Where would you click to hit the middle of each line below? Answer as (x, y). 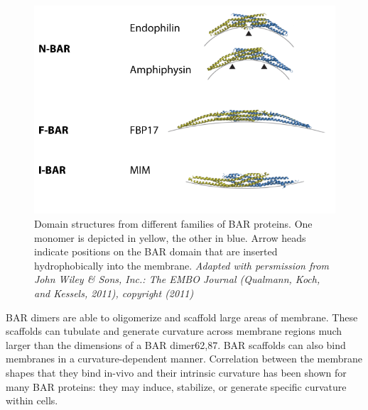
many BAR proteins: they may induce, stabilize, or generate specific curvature (176, 386)
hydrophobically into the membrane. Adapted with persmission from (182, 265)
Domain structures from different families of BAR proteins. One (173, 224)
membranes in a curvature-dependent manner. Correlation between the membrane (184, 359)
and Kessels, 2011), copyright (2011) (114, 293)
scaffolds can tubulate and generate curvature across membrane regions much (174, 331)
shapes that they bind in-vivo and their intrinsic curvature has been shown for (176, 373)
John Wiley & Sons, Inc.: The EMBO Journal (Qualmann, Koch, (177, 279)
